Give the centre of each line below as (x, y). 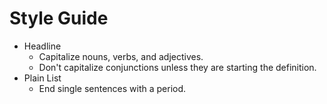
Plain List (42, 78)
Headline (42, 46)
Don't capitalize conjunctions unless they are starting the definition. (177, 67)
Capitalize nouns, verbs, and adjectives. (121, 56)
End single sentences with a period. (112, 88)
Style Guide (59, 18)
